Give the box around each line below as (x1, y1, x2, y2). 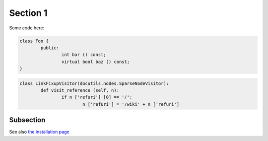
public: (40, 45, 60, 51)
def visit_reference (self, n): (40, 87, 119, 93)
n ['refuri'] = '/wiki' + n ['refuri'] (82, 101, 180, 107)
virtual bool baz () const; (61, 59, 130, 65)
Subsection (9, 116, 46, 124)
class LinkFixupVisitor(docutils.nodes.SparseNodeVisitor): (19, 80, 169, 86)
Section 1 (9, 7, 48, 18)
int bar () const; (61, 52, 106, 58)
